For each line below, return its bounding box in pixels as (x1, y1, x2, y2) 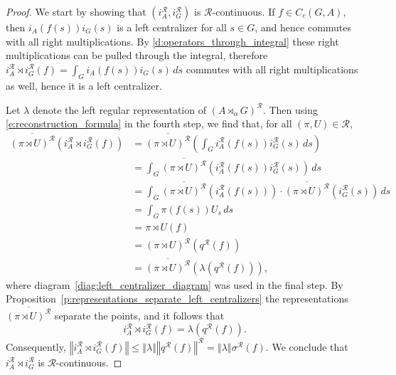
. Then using (262, 102, 318, 117)
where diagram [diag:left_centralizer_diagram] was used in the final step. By (6, 277, 343, 292)
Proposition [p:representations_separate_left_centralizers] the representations (6, 291, 348, 306)
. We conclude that (265, 339, 348, 354)
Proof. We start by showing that (6, 4, 146, 19)
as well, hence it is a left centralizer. (6, 78, 162, 93)
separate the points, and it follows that (54, 307, 225, 322)
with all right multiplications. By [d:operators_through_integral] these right (6, 33, 339, 48)
